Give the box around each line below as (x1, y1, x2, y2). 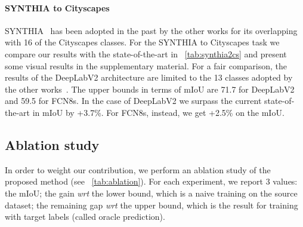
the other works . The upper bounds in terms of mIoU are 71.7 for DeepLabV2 (5, 82, 295, 95)
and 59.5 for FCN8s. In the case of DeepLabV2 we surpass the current (5, 94, 262, 107)
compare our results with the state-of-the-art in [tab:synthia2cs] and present (5, 47, 287, 60)
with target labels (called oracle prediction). (5, 210, 165, 223)
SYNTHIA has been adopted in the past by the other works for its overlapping (5, 24, 298, 36)
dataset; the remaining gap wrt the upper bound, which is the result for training (5, 198, 298, 211)
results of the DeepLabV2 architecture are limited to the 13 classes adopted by (5, 71, 293, 84)
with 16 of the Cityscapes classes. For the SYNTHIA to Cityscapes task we (5, 36, 280, 48)
